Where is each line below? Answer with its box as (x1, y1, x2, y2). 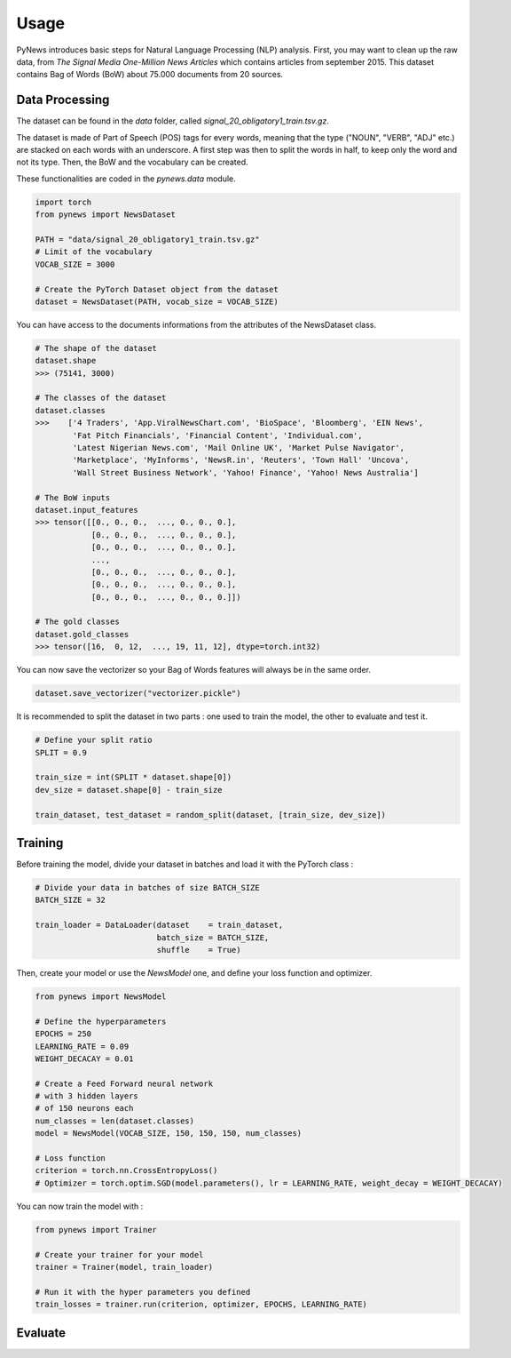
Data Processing (16, 92, 110, 108)
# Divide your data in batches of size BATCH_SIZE (35, 883, 261, 893)
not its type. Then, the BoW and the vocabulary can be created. (16, 156, 248, 168)
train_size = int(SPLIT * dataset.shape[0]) (35, 772, 232, 782)
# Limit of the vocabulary (35, 247, 153, 257)
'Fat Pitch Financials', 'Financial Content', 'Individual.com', (72, 430, 363, 440)
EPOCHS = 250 (35, 1029, 92, 1039)
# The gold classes (35, 617, 120, 627)
